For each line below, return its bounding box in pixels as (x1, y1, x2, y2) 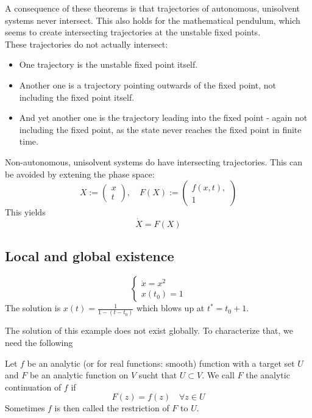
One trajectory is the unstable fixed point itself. (19, 58, 198, 71)
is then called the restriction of (54, 402, 169, 414)
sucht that (138, 369, 177, 381)
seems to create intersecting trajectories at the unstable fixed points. (5, 26, 261, 38)
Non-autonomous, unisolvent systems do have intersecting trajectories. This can (5, 155, 302, 168)
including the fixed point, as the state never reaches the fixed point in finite (19, 123, 302, 135)
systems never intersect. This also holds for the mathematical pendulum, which (5, 13, 300, 26)
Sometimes (5, 402, 45, 414)
